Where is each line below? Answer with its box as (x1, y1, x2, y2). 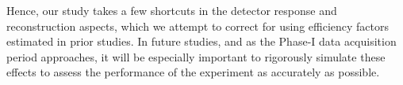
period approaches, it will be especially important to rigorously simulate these (6, 48, 386, 65)
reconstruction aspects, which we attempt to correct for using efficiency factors (6, 17, 390, 34)
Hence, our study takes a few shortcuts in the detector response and (6, 2, 337, 18)
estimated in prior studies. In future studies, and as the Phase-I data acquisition (6, 33, 397, 50)
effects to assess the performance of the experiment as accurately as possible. (6, 64, 380, 80)
